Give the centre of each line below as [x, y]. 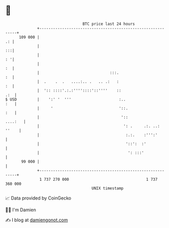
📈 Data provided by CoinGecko [38, 198]
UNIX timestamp [108, 188]
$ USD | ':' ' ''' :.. [65, 99]
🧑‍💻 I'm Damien [21, 210]
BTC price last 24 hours [109, 24]
